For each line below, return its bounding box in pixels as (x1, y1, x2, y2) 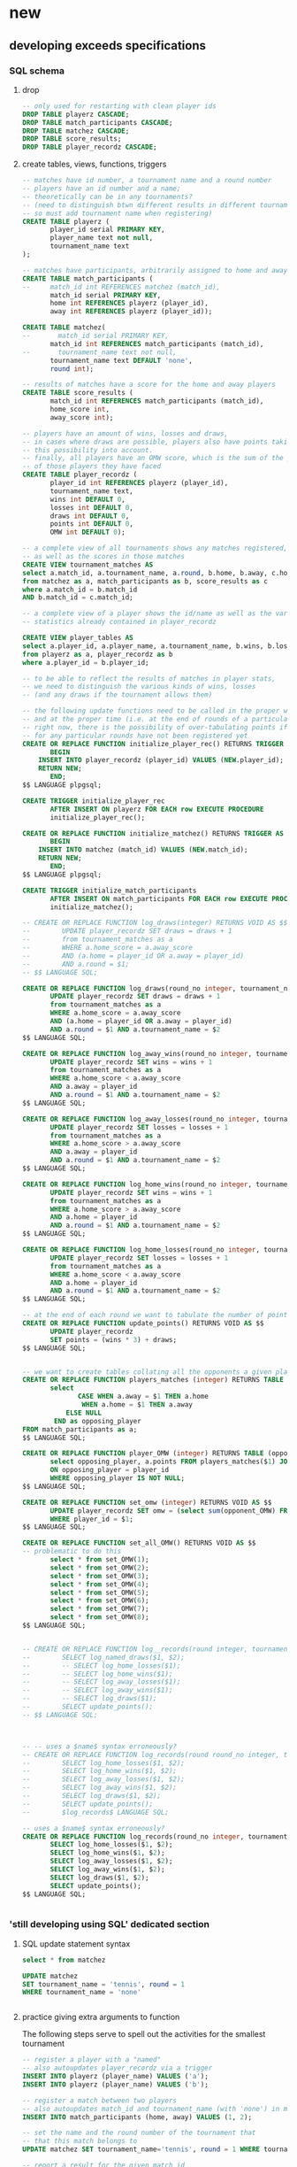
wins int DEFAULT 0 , (49, 495, 126, 504)
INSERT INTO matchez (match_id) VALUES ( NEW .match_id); (38, 845, 248, 854)
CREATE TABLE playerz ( (21, 217, 110, 226)
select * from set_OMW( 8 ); (49, 1613, 149, 1622)
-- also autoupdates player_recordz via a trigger (21, 2063, 213, 2073)
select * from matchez (21, 1955, 106, 1964)
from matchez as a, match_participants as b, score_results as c (21, 576, 268, 586)
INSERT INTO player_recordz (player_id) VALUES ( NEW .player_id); (38, 756, 285, 765)
